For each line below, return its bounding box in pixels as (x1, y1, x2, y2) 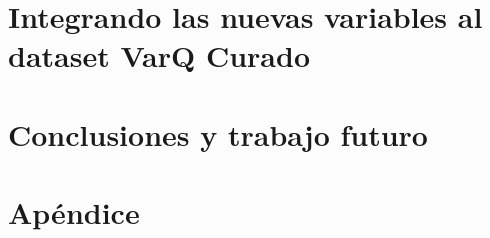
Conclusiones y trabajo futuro (8, 113, 428, 154)
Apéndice (8, 192, 140, 233)
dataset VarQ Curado (8, 35, 310, 76)
